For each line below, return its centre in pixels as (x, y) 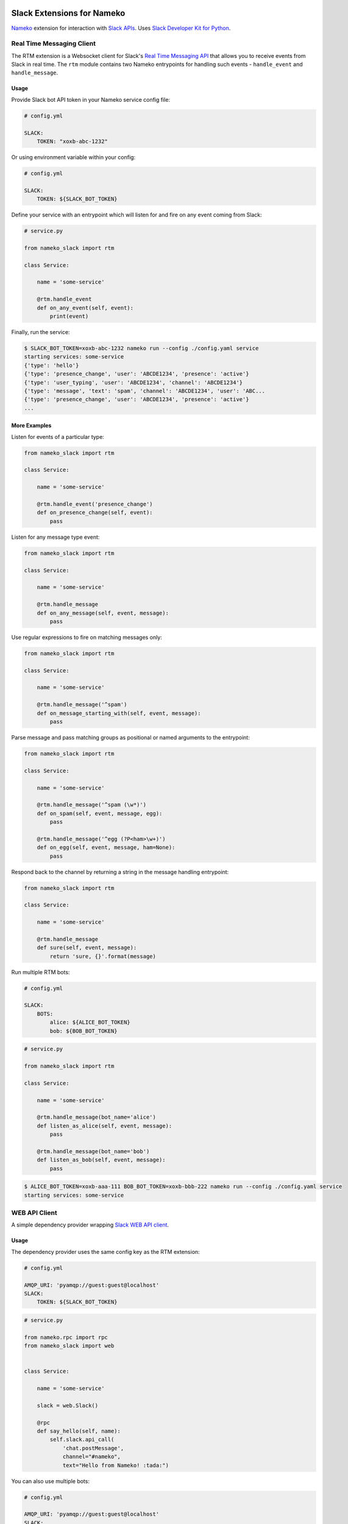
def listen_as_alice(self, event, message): (105, 1126)
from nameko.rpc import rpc (66, 1337)
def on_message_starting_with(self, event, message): (119, 713)
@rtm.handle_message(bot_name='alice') (97, 1117)
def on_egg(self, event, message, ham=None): (106, 848)
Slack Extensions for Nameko (68, 13)
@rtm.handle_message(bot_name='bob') (93, 1151)
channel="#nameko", (92, 1457)
